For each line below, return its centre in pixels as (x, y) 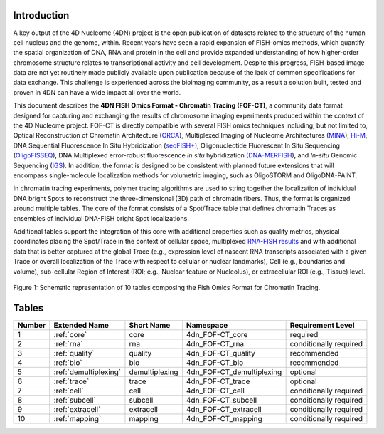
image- (357, 62)
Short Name (150, 325)
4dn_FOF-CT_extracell (224, 409)
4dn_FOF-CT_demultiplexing (234, 372)
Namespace (207, 325)
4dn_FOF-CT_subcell (222, 400)
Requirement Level (322, 325)
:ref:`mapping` (78, 418)
